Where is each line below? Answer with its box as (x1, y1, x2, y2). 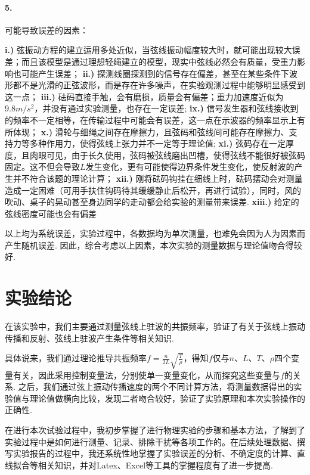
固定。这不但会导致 (5, 160, 80, 173)
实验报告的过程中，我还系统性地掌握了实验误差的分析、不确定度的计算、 (13, 447, 297, 460)
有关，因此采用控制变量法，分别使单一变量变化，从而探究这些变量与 (13, 368, 280, 381)
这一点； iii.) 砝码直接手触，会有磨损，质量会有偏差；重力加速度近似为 (5, 90, 284, 103)
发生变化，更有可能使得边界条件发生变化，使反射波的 (85, 160, 294, 173)
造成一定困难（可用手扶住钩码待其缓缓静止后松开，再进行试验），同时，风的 (5, 184, 301, 196)
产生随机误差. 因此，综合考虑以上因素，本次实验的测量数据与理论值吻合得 (5, 238, 294, 251)
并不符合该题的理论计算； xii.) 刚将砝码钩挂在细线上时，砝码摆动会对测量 (13, 172, 303, 184)
